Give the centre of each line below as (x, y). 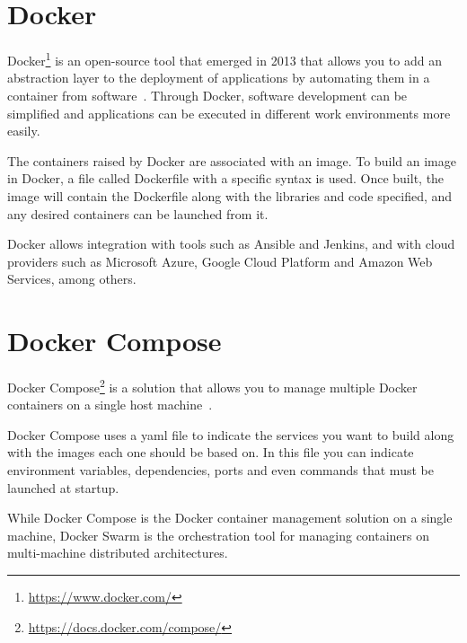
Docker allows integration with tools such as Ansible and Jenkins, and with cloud (231, 244)
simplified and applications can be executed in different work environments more (229, 113)
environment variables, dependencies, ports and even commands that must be (220, 470)
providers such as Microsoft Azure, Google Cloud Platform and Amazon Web (220, 261)
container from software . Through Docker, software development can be (207, 95)
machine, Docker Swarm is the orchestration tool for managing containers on (219, 535)
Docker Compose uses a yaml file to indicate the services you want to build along (231, 434)
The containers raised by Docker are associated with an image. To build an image (232, 160)
